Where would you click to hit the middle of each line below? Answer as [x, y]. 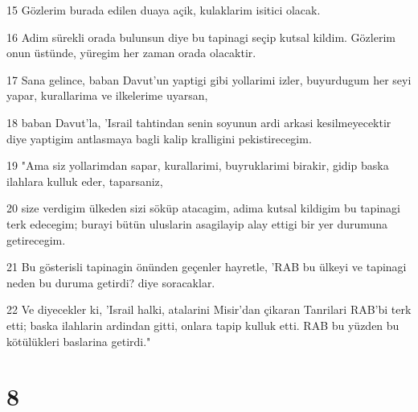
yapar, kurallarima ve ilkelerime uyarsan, [107, 95]
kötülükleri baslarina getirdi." [79, 341]
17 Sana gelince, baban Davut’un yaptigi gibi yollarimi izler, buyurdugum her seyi [209, 79]
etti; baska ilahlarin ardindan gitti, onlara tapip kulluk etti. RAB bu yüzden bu [203, 325]
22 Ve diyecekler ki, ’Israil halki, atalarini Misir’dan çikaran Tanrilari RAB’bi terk [209, 309]
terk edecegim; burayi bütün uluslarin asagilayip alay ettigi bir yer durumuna [197, 223]
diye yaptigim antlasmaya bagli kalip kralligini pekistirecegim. [159, 138]
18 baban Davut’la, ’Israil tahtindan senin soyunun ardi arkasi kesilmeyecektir [199, 122]
